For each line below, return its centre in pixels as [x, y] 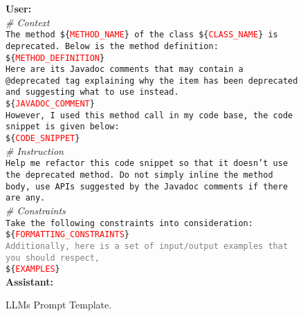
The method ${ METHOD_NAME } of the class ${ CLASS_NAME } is [142, 35]
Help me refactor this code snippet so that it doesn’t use [147, 164]
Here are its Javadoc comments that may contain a [125, 69]
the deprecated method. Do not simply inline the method [139, 175]
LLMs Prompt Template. [59, 305]
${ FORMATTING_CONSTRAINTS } [67, 235]
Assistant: [30, 281]
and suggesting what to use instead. [92, 92]
